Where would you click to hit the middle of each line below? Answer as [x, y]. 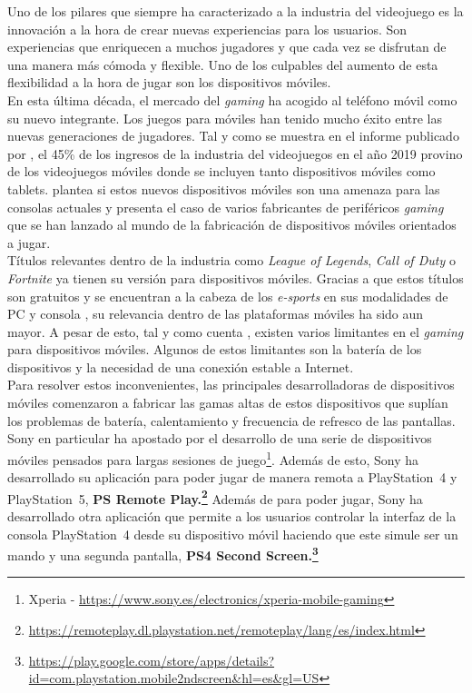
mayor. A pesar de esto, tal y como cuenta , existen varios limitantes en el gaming [236, 331]
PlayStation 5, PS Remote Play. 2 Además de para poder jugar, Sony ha [215, 497]
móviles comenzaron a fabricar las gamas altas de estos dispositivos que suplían [228, 403]
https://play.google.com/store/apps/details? [152, 660]
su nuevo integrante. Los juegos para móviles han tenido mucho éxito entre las [225, 118]
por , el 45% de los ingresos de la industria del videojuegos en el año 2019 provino [235, 153]
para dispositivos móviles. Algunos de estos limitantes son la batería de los [215, 349]
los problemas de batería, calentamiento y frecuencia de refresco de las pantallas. [231, 420]
